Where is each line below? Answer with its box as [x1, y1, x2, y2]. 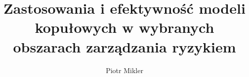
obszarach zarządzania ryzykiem [13, 36, 236, 56]
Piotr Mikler [106, 65, 143, 75]
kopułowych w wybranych [35, 17, 214, 37]
